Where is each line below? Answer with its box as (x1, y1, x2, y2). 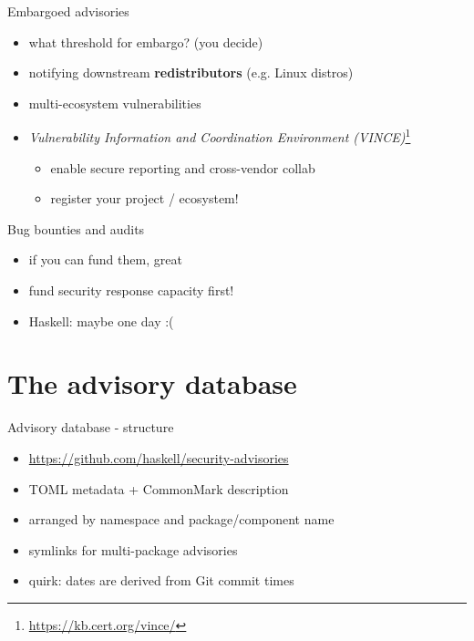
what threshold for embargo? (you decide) (28, 32, 263, 51)
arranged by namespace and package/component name (28, 510, 335, 529)
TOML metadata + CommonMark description (28, 479, 289, 498)
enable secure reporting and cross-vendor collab (50, 158, 315, 177)
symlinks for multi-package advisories (28, 540, 238, 559)
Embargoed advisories (7, 2, 129, 20)
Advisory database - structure (7, 418, 174, 437)
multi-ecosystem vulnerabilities (28, 93, 201, 112)
